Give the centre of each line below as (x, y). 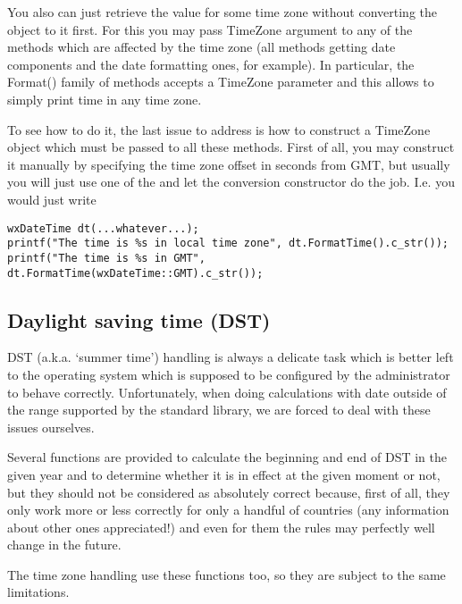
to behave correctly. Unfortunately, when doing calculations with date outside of (227, 392)
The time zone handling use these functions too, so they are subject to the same (227, 574)
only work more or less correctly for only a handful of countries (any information (228, 510)
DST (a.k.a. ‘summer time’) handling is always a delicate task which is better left (231, 357)
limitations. (38, 592)
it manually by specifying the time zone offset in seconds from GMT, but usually (229, 164)
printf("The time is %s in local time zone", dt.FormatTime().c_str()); (228, 243)
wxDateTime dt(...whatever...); (103, 228)
